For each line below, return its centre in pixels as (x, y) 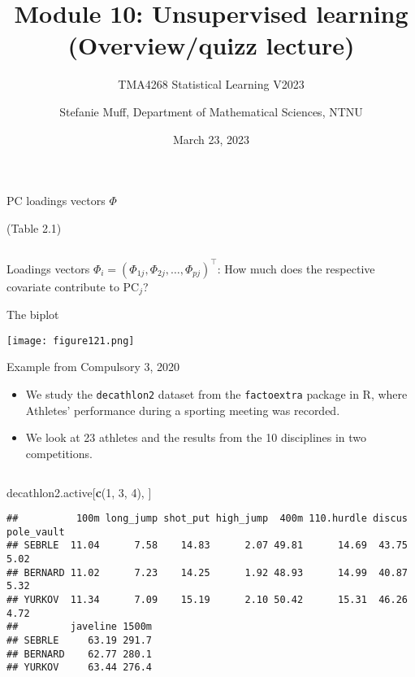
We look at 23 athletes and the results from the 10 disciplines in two (196, 437)
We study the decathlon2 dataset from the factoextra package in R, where (216, 394)
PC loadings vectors (56, 201)
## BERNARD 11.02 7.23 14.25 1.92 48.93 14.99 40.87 (207, 572)
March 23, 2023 (211, 139)
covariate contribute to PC (73, 286)
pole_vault (36, 532)
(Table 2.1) (34, 227)
